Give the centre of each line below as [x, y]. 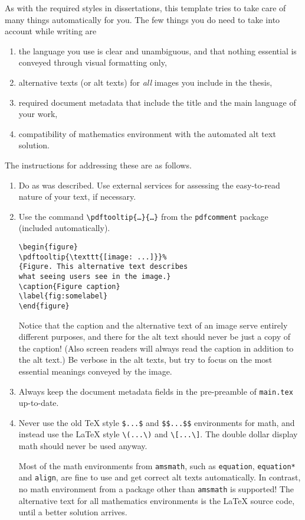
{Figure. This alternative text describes [103, 267]
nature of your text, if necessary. [77, 196]
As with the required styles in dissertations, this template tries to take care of [145, 8]
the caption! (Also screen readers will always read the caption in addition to [156, 348]
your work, [38, 114]
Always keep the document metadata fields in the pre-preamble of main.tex [156, 391]
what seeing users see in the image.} [95, 276]
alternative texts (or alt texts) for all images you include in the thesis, [145, 82]
